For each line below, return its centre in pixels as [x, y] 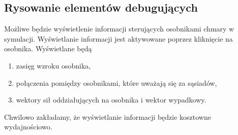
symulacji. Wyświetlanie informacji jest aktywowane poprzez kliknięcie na [118, 38]
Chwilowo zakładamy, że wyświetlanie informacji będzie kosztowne [108, 116]
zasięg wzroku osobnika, [53, 65]
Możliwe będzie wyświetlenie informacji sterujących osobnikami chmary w [119, 29]
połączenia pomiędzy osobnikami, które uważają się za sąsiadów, [116, 82]
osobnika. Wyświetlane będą [48, 48]
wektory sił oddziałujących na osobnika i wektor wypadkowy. [111, 100]
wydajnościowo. [28, 127]
